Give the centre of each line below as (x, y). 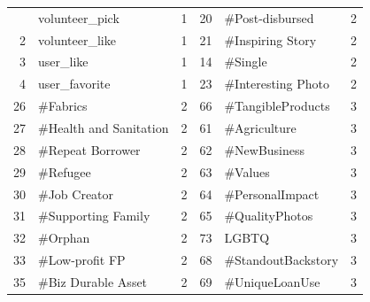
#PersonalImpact (272, 194)
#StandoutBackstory (281, 260)
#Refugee (65, 171)
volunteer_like (77, 39)
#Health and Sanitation (104, 127)
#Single (246, 62)
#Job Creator (76, 194)
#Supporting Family (94, 216)
